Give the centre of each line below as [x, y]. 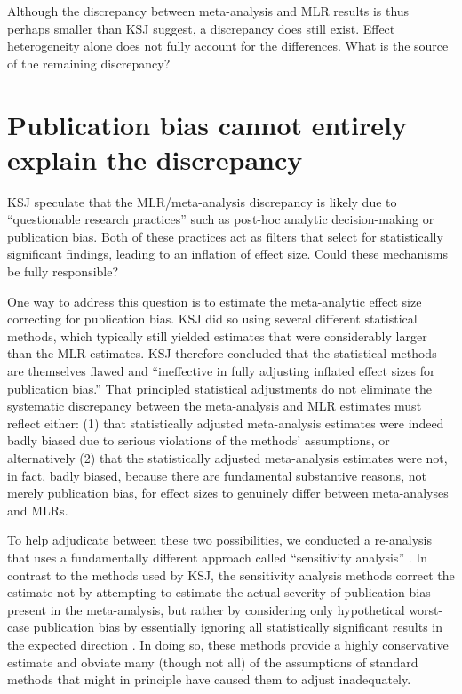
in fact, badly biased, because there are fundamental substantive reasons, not [217, 475]
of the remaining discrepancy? [89, 63]
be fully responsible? [63, 271]
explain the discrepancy [155, 159]
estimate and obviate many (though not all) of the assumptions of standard [213, 662]
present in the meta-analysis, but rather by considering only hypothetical [206, 609]
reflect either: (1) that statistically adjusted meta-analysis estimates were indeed [226, 423]
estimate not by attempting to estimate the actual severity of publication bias [219, 592]
